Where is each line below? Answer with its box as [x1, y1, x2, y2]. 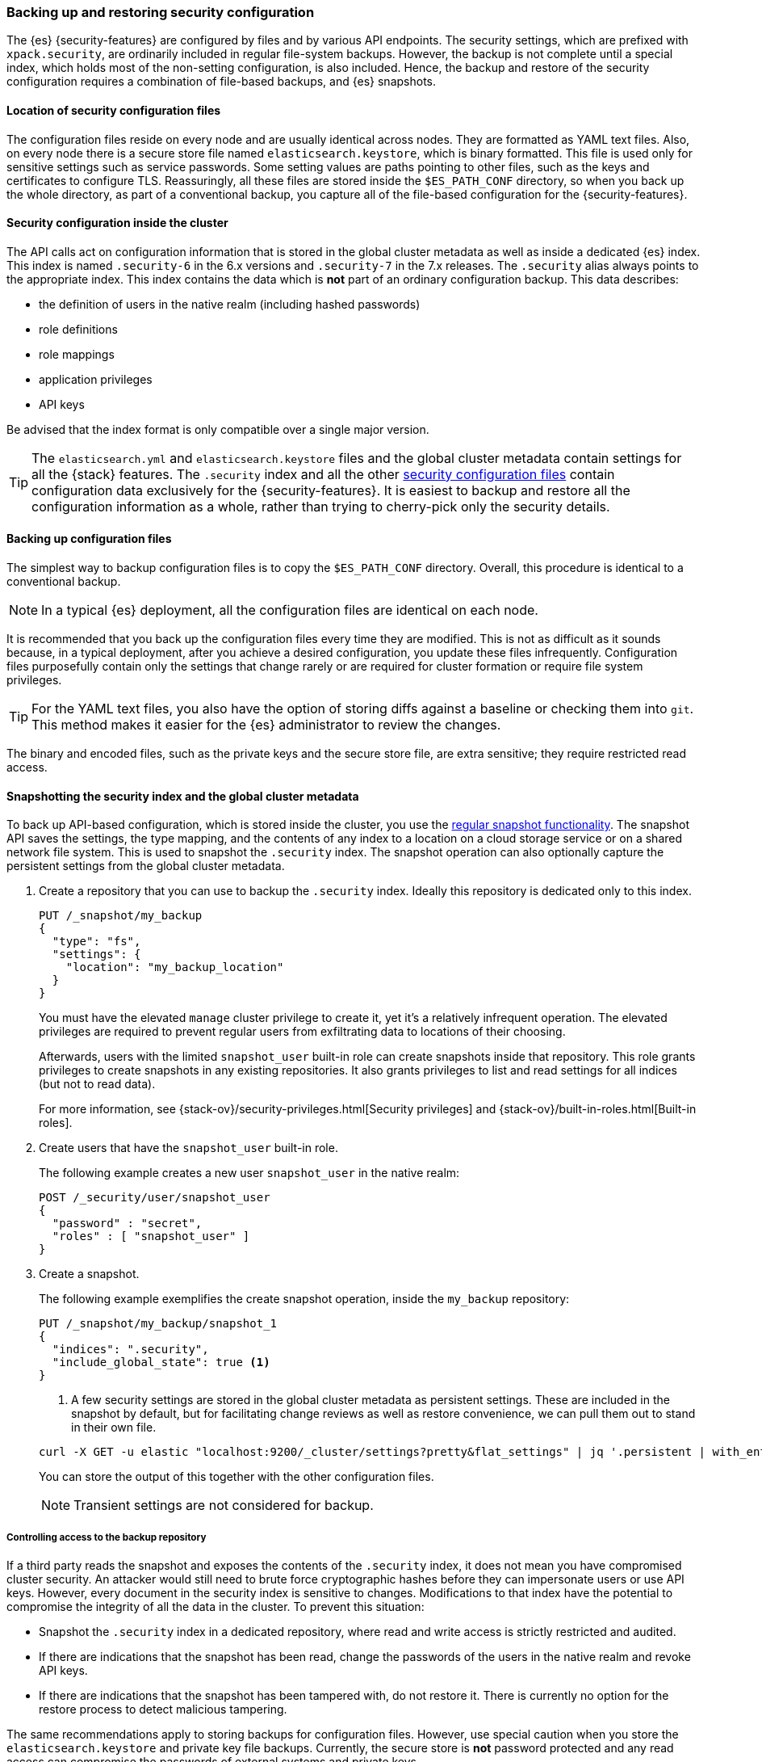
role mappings [39, 347, 115, 361]
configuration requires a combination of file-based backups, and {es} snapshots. [6, 74, 437, 89]
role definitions [39, 322, 118, 336]
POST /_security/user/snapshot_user [39, 1191, 270, 1205]
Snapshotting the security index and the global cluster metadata [6, 788, 359, 803]
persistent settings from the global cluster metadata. [6, 859, 285, 873]
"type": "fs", [52, 935, 141, 948]
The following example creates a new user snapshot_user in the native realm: [39, 1166, 460, 1180]
